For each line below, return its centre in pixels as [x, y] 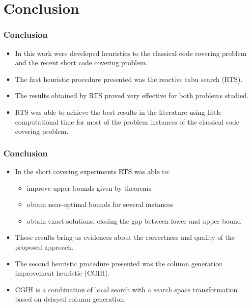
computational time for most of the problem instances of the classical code [127, 121]
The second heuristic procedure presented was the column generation [119, 263]
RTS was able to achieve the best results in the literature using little [118, 112]
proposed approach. [44, 246]
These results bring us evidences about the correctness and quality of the [125, 237]
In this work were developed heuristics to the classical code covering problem [131, 53]
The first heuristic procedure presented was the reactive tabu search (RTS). [129, 79]
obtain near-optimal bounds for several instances [100, 204]
